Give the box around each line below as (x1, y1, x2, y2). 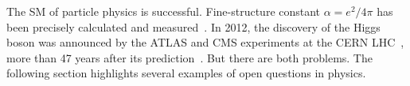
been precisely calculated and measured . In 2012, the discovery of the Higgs (6, 18, 381, 35)
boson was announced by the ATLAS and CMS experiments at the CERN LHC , (6, 34, 404, 50)
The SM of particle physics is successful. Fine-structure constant (6, 3, 321, 19)
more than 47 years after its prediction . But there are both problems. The (6, 49, 373, 65)
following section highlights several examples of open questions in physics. (6, 65, 366, 81)
